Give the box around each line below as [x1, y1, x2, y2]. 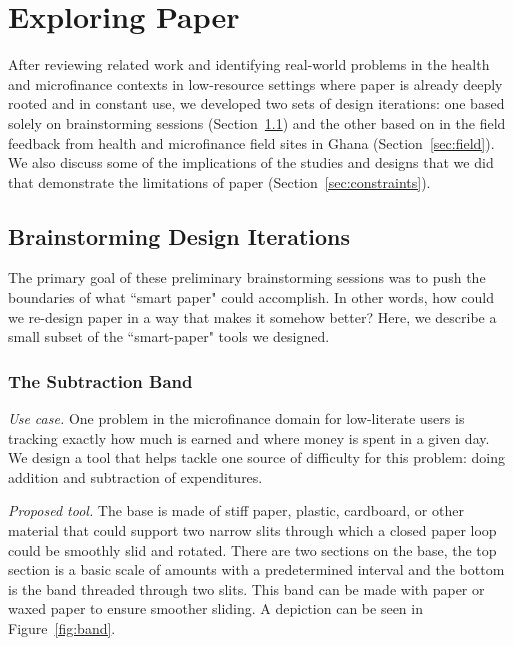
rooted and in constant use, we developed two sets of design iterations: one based [8, 93, 505, 114]
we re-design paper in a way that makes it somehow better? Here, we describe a [8, 306, 497, 327]
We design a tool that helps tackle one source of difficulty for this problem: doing [8, 447, 506, 468]
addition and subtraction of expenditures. [8, 466, 263, 487]
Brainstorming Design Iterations [8, 220, 351, 251]
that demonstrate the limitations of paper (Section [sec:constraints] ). [8, 171, 431, 192]
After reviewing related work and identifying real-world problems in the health [8, 54, 490, 75]
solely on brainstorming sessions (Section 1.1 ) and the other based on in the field [8, 112, 506, 133]
